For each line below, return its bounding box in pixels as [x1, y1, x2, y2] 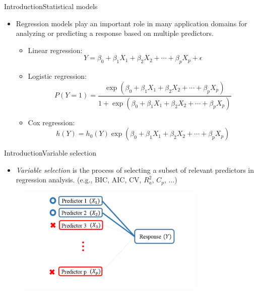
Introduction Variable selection [4, 148, 96, 158]
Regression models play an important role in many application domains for [16, 18, 247, 28]
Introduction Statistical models [4, 1, 98, 11]
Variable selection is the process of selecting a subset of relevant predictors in [16, 164, 254, 175]
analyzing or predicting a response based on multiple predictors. [16, 28, 214, 38]
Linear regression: [28, 44, 83, 55]
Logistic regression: [28, 71, 87, 81]
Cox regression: [28, 117, 75, 127]
